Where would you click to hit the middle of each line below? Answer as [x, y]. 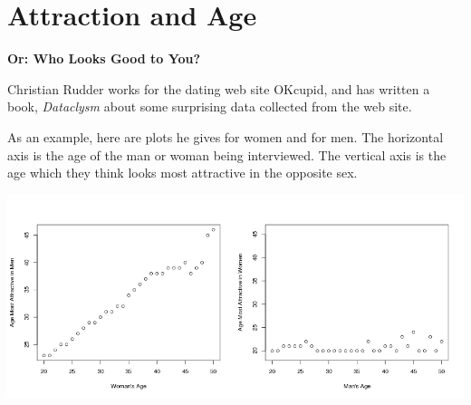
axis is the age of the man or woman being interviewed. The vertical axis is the [227, 154]
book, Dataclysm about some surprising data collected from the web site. [210, 106]
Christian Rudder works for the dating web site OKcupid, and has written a [219, 88]
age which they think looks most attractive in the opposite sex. [183, 173]
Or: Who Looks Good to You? [104, 58]
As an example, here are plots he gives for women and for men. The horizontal [226, 136]
